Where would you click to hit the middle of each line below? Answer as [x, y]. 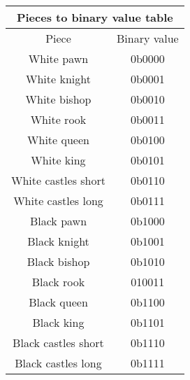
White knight [58, 79]
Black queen [58, 302]
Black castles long [58, 363]
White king [58, 160]
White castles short [58, 180]
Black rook [58, 282]
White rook [58, 119]
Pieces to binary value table [95, 17]
